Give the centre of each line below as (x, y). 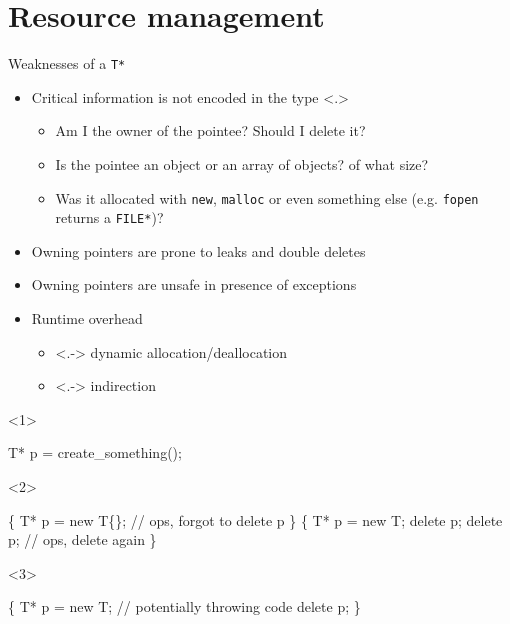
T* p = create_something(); (95, 452)
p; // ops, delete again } (82, 539)
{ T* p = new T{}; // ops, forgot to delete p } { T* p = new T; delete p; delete (255, 519)
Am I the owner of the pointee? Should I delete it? (210, 130)
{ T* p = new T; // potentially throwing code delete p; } (184, 606)
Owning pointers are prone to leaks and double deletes (198, 250)
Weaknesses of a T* (67, 63)
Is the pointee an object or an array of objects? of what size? (242, 163)
